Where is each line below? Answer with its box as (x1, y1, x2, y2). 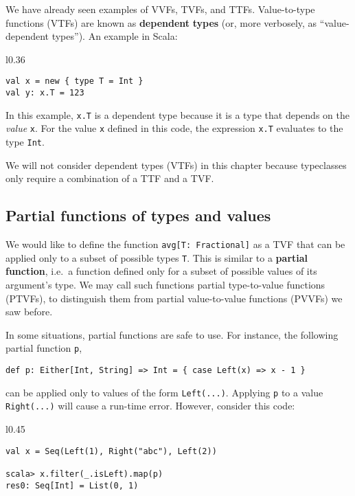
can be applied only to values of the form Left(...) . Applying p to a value (5, 385, 323, 399)
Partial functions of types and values (5, 205, 271, 226)
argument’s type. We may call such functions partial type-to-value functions (5, 277, 325, 291)
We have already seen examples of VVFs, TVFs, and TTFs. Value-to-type (5, 2, 315, 16)
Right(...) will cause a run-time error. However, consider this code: (5, 398, 295, 413)
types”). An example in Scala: (51, 29, 178, 43)
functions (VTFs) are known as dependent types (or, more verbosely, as (5, 15, 317, 30)
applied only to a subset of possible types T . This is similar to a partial (5, 250, 308, 264)
